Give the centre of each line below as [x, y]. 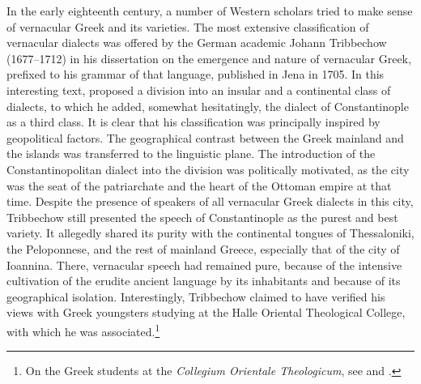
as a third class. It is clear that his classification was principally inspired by [193, 122]
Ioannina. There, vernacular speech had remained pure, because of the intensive [204, 265]
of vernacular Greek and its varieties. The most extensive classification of [188, 26]
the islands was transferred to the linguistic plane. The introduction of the [191, 154]
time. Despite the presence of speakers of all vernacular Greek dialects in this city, [210, 201]
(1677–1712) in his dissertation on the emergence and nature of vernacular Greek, [209, 58]
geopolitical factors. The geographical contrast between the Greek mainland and [205, 137]
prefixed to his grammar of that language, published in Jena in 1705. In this [196, 74]
